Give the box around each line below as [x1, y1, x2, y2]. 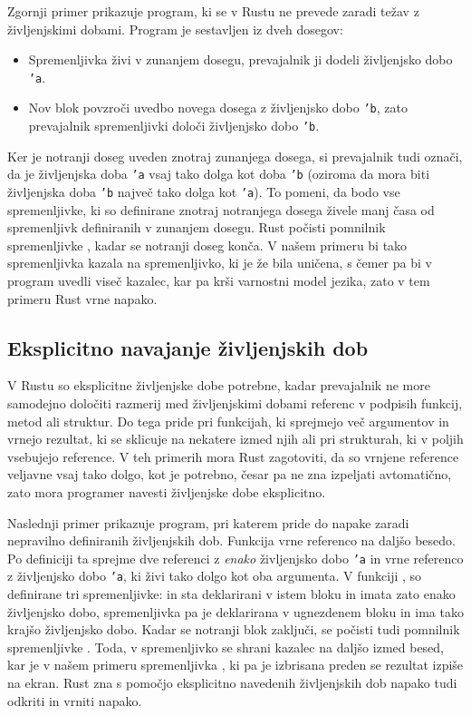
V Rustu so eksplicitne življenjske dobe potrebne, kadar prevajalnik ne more [7, 376, 430, 395]
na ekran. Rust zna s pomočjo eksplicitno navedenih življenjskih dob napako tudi [7, 673, 457, 692]
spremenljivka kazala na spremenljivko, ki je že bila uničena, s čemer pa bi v [7, 253, 432, 272]
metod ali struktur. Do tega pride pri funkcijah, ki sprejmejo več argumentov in [7, 411, 449, 430]
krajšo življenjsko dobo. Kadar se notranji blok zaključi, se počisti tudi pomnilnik [7, 620, 460, 639]
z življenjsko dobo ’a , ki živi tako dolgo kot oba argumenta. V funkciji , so [7, 566, 422, 585]
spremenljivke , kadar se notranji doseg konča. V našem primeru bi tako [7, 235, 408, 254]
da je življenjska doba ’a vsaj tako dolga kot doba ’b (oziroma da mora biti [7, 164, 430, 183]
